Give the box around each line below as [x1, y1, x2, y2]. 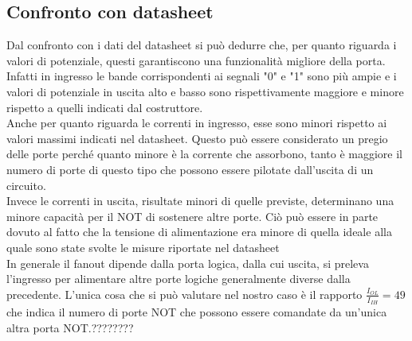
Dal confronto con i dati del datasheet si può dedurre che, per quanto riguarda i [6, 37, 397, 53]
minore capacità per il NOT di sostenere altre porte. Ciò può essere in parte [6, 207, 379, 224]
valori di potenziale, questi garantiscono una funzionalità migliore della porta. [6, 52, 386, 68]
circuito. [6, 176, 46, 193]
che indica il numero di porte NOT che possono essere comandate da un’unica [6, 303, 387, 320]
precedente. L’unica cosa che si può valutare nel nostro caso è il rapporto [6, 285, 363, 302]
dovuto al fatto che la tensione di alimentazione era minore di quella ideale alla [6, 223, 392, 240]
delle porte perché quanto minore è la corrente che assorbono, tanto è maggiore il [6, 145, 402, 162]
